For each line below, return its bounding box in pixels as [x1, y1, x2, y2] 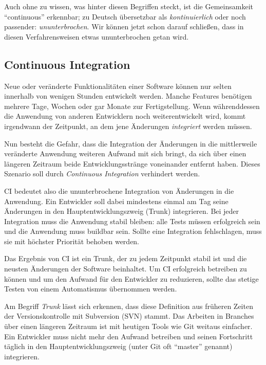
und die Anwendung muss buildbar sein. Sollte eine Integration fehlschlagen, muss [4, 226, 262, 236]
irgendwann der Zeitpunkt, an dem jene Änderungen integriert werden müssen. [4, 120, 252, 131]
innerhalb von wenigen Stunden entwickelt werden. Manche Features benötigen [4, 90, 252, 101]
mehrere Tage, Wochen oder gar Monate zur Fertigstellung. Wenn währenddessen [4, 100, 260, 111]
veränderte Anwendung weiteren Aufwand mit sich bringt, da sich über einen [4, 148, 246, 159]
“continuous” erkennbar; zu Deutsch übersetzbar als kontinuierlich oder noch [4, 11, 246, 22]
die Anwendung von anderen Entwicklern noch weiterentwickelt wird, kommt [4, 111, 246, 121]
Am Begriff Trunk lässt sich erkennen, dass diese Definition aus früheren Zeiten [4, 300, 253, 311]
